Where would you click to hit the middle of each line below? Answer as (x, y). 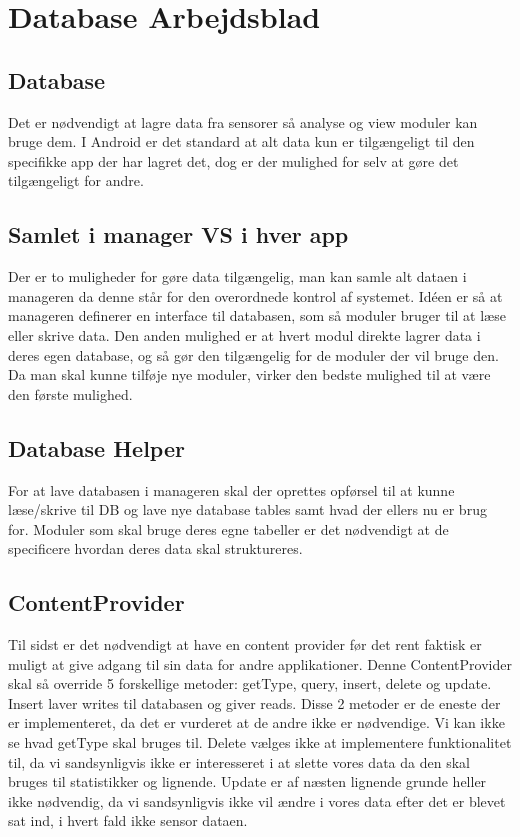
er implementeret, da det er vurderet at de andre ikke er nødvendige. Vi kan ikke (256, 722)
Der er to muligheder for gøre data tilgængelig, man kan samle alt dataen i (237, 276)
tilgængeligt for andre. (76, 180)
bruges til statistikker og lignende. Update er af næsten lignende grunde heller (247, 781)
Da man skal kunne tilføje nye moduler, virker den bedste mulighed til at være (249, 374)
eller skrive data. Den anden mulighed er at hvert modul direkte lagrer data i (244, 334)
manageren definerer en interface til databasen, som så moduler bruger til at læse (257, 315)
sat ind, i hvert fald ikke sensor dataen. (128, 820)
